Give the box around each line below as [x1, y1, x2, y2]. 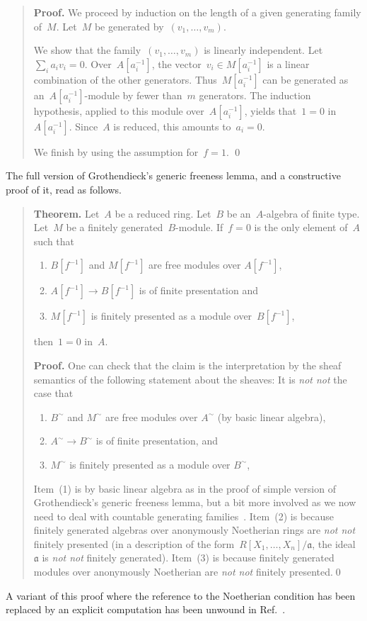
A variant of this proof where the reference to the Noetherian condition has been [6, 588, 356, 603]
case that [33, 386, 74, 401]
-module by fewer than [84, 87, 182, 102]
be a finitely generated [66, 220, 163, 235]
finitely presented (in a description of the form [33, 536, 235, 551]
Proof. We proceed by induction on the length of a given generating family [33, 5, 361, 19]
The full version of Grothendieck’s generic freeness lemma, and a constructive [6, 168, 341, 183]
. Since [69, 118, 98, 133]
